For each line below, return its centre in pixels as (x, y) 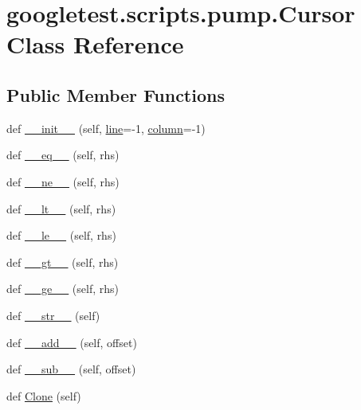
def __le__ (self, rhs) (61, 235)
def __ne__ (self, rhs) (63, 181)
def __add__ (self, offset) (72, 342)
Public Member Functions (116, 94)
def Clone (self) (44, 395)
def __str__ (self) (53, 315)
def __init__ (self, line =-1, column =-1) (106, 128)
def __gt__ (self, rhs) (63, 262)
